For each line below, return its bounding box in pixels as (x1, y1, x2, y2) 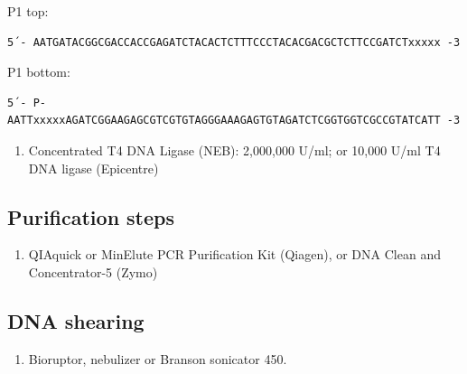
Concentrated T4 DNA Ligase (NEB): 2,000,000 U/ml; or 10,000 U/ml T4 (28, 140, 441, 159)
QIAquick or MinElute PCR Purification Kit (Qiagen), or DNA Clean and (28, 245, 441, 264)
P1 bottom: (7, 62, 70, 81)
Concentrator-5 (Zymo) (28, 262, 158, 281)
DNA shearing (7, 306, 145, 334)
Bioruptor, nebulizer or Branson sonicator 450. (28, 349, 287, 368)
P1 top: (7, 2, 49, 20)
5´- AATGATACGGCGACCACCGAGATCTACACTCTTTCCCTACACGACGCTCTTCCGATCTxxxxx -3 (7, 35, 461, 49)
